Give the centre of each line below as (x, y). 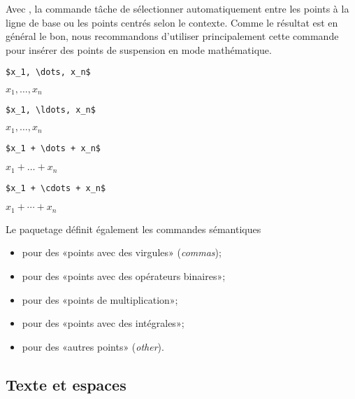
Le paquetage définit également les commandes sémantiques (133, 229)
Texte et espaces (66, 384)
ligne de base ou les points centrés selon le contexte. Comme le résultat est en (172, 22)
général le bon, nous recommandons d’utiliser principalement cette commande (172, 36)
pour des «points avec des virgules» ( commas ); (122, 252)
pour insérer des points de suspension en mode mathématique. (139, 49)
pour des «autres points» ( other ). (93, 346)
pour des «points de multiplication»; (100, 299)
